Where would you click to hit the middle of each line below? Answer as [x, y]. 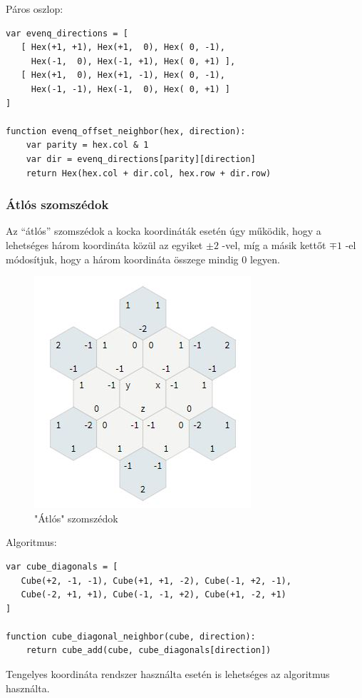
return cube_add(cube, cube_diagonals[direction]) [149, 651]
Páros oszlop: [35, 9]
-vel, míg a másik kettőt [274, 244]
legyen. [265, 259]
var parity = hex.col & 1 [87, 145]
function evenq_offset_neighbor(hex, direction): [126, 131]
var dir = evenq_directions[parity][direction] [141, 159]
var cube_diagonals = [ [62, 566]
